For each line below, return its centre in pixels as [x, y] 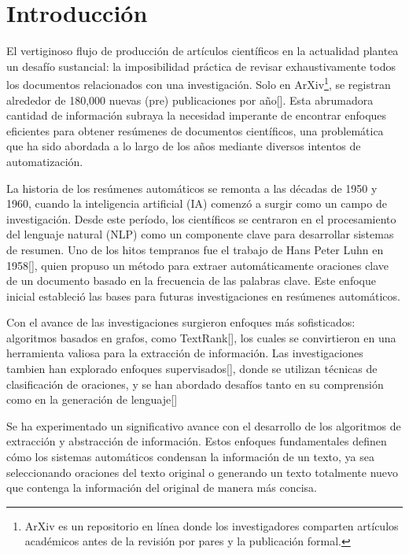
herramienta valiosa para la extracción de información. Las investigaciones [185, 353]
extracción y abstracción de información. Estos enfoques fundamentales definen [197, 441]
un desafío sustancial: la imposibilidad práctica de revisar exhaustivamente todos [201, 66]
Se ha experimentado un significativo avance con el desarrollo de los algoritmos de [204, 425]
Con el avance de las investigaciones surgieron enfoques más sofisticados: [181, 322]
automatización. [45, 161]
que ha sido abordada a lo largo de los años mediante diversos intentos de [184, 146]
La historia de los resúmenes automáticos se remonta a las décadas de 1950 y [192, 188]
